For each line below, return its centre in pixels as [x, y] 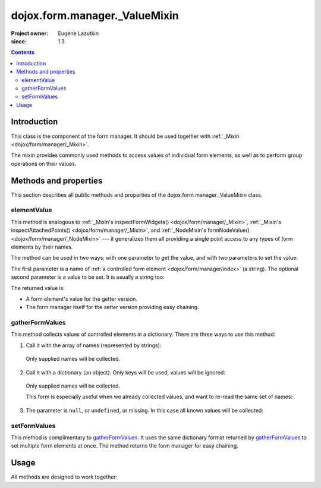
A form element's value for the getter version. [82, 299]
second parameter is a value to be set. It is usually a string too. [88, 277]
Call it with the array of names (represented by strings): [94, 345]
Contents [23, 52]
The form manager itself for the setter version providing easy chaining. [112, 307]
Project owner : [30, 33]
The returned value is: [38, 288]
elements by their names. [42, 247]
